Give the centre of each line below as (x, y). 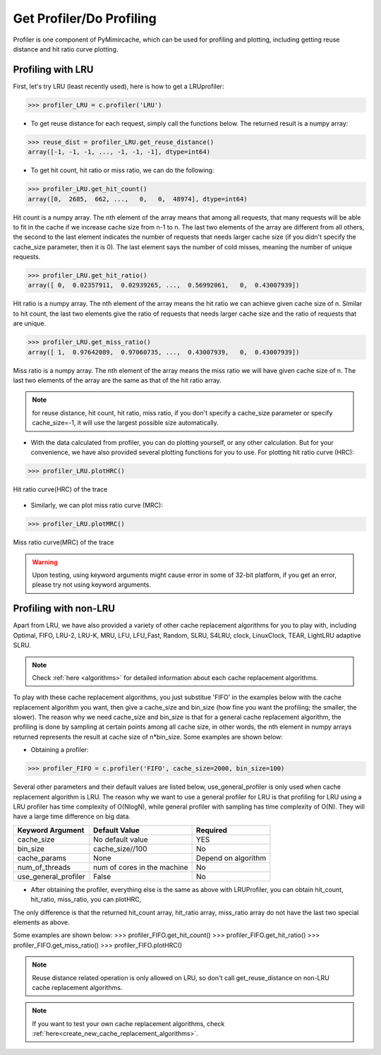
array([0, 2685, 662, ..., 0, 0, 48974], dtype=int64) (138, 199)
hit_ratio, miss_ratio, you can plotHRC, (86, 900)
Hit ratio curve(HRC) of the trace (60, 489)
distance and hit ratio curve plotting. (66, 49)
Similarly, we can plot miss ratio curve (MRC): (97, 506)
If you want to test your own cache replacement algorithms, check (128, 1023)
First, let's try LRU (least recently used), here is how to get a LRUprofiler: (119, 86)
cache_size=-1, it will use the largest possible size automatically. (125, 423)
